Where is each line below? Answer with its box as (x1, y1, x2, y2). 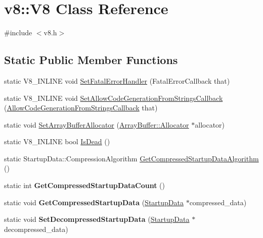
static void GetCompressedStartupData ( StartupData (4, 197, 184, 207)
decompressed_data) (4, 223, 68, 234)
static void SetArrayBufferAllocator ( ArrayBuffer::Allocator (4, 119, 189, 130)
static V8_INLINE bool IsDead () (4, 136, 110, 147)
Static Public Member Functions (4, 52, 178, 68)
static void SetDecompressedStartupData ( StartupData (4, 214, 190, 224)
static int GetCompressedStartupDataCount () (4, 180, 165, 191)
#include (4, 27, 32, 38)
